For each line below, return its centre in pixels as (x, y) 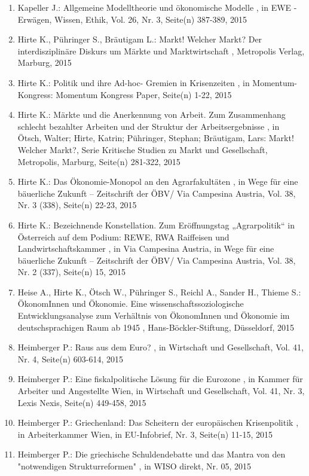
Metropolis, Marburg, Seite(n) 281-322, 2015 (99, 161)
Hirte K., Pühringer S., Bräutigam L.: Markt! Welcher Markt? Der (140, 39)
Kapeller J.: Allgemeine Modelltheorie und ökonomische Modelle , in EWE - (157, 7)
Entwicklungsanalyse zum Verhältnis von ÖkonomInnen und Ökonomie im (154, 315)
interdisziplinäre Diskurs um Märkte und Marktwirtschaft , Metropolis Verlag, (161, 51)
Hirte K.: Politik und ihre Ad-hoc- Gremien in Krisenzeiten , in (134, 82)
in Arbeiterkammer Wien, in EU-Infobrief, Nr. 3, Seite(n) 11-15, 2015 (145, 434)
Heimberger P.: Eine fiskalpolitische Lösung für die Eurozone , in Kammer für (160, 379)
